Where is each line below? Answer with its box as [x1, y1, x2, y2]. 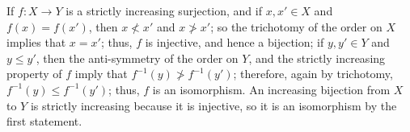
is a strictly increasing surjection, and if [66, 2, 262, 19]
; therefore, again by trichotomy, [233, 65, 393, 82]
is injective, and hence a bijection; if [145, 34, 324, 51]
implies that [6, 34, 66, 51]
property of [6, 65, 62, 82]
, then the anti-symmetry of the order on [36, 49, 239, 66]
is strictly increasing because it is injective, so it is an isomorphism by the [30, 97, 397, 113]
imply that [74, 65, 128, 82]
